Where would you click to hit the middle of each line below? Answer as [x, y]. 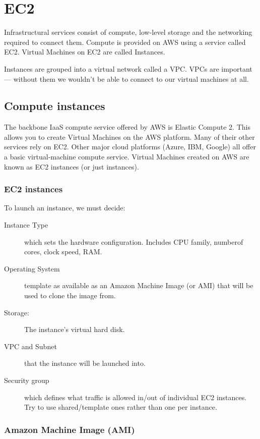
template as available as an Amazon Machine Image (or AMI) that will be [139, 285]
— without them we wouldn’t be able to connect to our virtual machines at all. [126, 78]
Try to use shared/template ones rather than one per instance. [121, 407]
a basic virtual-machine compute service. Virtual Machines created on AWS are [127, 157]
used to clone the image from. [70, 295]
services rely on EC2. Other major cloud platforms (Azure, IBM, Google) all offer [130, 147]
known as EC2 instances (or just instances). [72, 166]
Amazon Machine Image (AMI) [70, 429]
